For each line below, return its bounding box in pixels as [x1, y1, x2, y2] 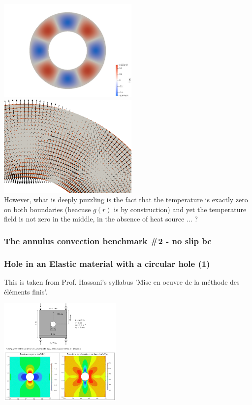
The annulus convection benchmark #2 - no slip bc [4, 234, 212, 247]
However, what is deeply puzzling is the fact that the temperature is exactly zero [4, 194, 248, 205]
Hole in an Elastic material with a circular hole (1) [4, 257, 210, 269]
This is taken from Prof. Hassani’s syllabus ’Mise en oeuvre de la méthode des [4, 276, 240, 287]
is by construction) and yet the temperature [114, 204, 247, 214]
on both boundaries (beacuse [4, 204, 91, 214]
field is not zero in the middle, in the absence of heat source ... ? [4, 214, 198, 224]
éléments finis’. [4, 286, 48, 296]
